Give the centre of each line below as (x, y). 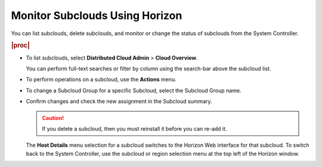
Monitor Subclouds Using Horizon (97, 15)
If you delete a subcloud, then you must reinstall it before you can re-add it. (134, 128)
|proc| (20, 46)
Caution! (53, 118)
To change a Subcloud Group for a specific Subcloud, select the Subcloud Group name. (134, 90)
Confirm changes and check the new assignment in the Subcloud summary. (119, 102)
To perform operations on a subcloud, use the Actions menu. (101, 80)
